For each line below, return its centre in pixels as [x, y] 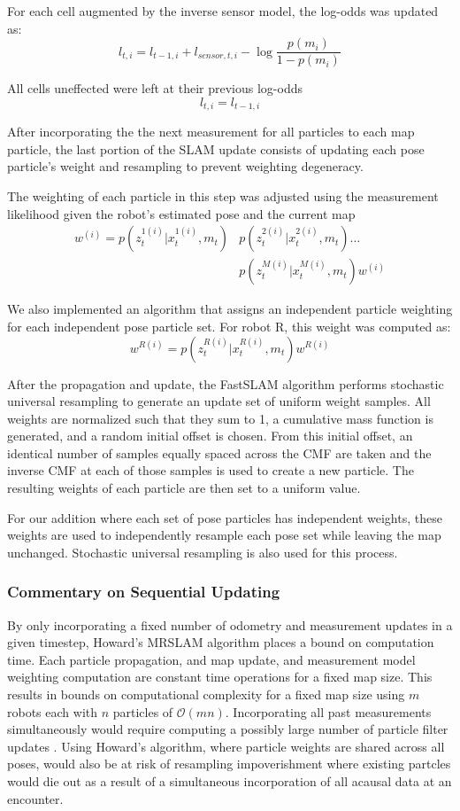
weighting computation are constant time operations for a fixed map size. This [220, 677]
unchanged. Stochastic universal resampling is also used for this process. [203, 552]
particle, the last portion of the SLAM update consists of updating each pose [216, 148]
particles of [143, 711]
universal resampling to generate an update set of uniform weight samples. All [219, 401]
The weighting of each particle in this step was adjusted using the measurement [223, 196]
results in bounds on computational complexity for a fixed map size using [206, 694]
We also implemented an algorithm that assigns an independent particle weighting [230, 309]
